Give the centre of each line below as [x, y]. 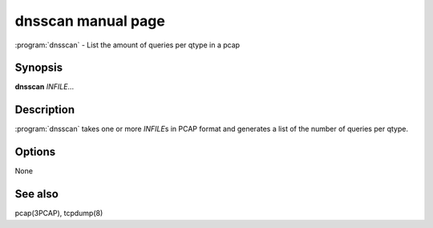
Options [35, 152]
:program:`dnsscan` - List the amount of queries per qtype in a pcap [127, 45]
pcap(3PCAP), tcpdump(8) [59, 214]
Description [45, 110]
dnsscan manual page [90, 21]
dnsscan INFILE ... [45, 87]
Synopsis [39, 68]
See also [37, 194]
